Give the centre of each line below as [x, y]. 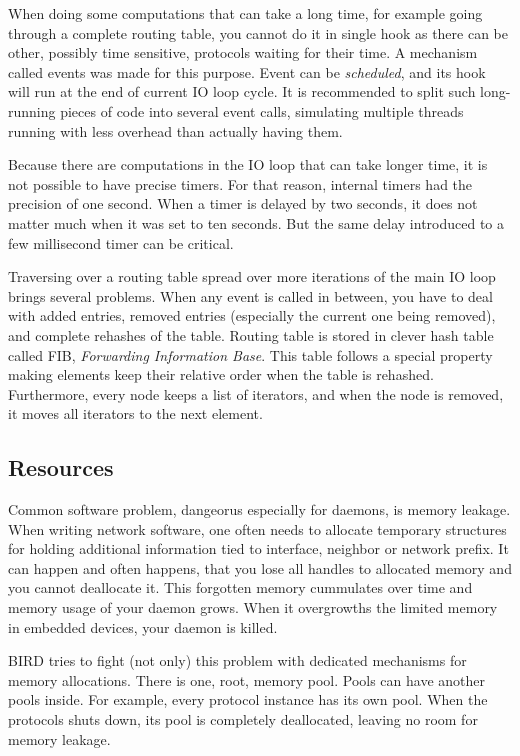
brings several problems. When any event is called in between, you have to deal [250, 295]
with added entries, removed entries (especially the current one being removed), [252, 315]
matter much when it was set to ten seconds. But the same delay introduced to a [256, 222]
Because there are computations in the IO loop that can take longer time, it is [248, 164]
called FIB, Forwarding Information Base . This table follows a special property [250, 354]
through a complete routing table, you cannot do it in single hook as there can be [258, 32]
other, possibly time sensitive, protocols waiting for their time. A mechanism [243, 52]
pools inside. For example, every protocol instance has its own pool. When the [248, 699]
